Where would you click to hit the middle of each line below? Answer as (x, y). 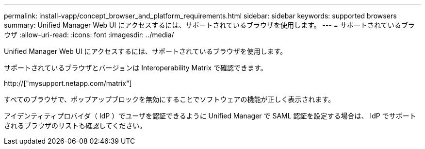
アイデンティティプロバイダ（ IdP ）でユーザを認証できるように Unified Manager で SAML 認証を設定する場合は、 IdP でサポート (210, 116)
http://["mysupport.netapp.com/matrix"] (68, 83)
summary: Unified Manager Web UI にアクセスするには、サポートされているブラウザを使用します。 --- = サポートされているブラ (209, 25)
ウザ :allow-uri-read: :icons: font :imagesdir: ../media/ (89, 35)
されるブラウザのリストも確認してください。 (75, 125)
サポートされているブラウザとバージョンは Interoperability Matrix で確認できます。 (136, 68)
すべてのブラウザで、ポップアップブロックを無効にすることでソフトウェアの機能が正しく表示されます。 (170, 99)
